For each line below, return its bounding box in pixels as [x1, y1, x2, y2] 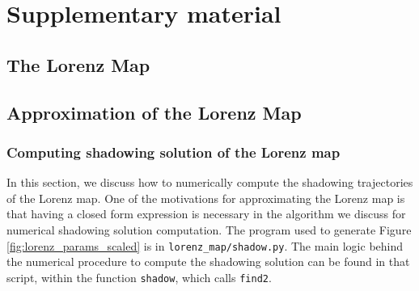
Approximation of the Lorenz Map [6, 99, 302, 124]
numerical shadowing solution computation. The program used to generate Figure [6, 221, 412, 238]
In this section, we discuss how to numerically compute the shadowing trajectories [6, 174, 413, 191]
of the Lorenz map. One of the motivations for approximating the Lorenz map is [6, 189, 405, 206]
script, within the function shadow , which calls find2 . [6, 268, 272, 285]
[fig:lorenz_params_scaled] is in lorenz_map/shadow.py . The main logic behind [6, 237, 404, 254]
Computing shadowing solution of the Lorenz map [6, 141, 341, 162]
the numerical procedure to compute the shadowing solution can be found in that [6, 253, 410, 270]
